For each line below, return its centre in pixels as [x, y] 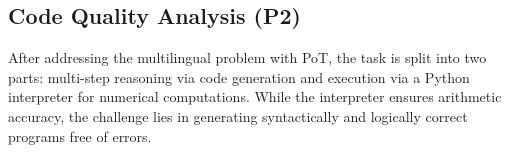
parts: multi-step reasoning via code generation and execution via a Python [239, 76]
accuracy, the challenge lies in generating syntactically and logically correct [238, 115]
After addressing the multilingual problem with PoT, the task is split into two [247, 57]
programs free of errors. [80, 135]
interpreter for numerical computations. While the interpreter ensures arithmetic [255, 96]
